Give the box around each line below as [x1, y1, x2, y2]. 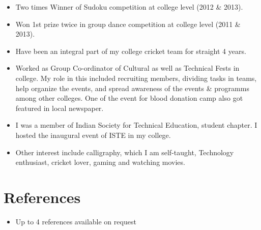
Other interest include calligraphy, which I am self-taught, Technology [15, 147, 234, 157]
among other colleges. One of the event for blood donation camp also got [15, 93, 243, 103]
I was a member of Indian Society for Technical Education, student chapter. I [15, 120, 257, 130]
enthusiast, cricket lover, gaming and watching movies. [15, 157, 185, 167]
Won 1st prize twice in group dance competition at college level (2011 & [15, 18, 241, 29]
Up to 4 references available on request [15, 216, 136, 226]
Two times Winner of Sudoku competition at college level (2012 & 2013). [15, 2, 243, 12]
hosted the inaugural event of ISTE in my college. [15, 129, 171, 140]
